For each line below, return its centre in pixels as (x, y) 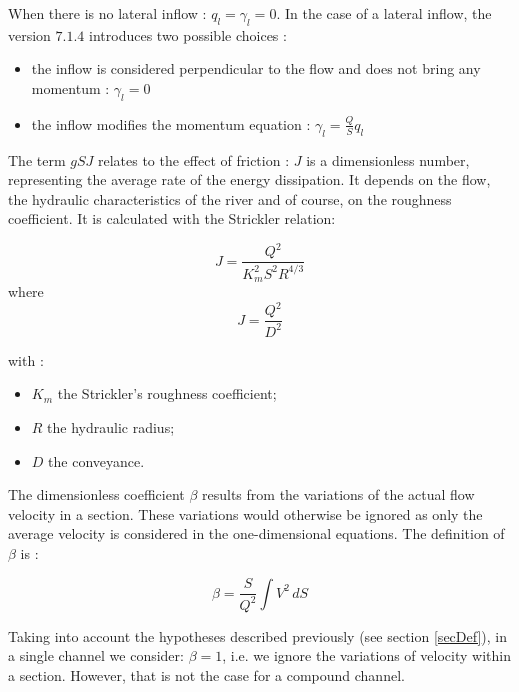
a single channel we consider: (96, 655)
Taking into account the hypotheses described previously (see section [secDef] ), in (257, 635)
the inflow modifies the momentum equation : (171, 123)
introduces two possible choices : (188, 34)
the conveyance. (96, 460)
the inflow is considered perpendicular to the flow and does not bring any (256, 68)
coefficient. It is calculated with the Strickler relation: (172, 218)
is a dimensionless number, (388, 159)
